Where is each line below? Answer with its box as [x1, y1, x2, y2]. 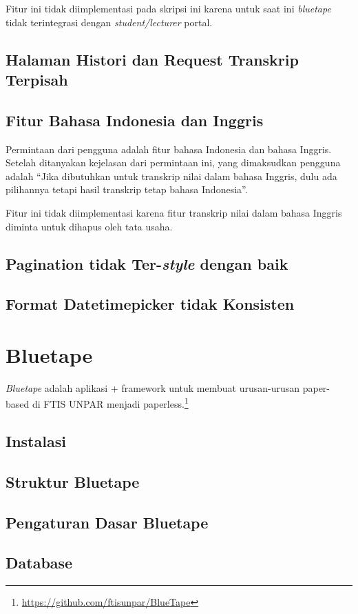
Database [6, 552, 73, 573]
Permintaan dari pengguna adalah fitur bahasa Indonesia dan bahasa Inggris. [6, 141, 332, 156]
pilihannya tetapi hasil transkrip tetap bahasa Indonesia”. [6, 182, 248, 197]
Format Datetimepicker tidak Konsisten [6, 293, 295, 315]
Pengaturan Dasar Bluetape [6, 511, 209, 533]
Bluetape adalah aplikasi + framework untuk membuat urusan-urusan [6, 380, 300, 395]
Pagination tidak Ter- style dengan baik [6, 252, 288, 274]
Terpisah [6, 68, 68, 90]
